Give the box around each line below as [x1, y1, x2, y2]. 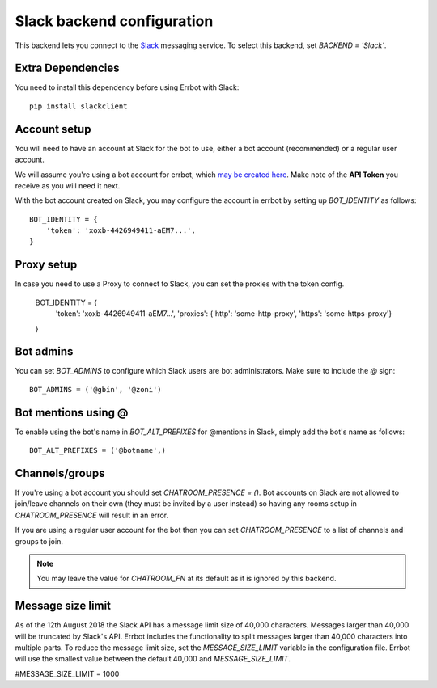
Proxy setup [15, 258, 78, 272]
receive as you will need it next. [15, 180, 121, 190]
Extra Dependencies [15, 61, 120, 75]
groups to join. [15, 536, 64, 546]
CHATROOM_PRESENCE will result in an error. [15, 510, 169, 520]
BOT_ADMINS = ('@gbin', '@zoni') [29, 385, 162, 394]
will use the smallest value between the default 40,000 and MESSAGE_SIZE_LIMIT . [15, 654, 291, 664]
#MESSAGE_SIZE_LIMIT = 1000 [15, 669, 120, 678]
